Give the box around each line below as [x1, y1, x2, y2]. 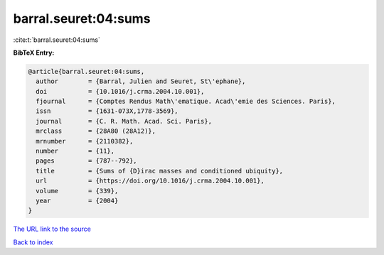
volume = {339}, [36, 187, 119, 195]
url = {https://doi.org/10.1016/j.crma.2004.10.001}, [36, 177, 265, 185]
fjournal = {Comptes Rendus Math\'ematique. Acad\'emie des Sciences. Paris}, [36, 97, 336, 106]
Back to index [13, 238, 53, 246]
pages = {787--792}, [36, 157, 138, 165]
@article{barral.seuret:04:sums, [28, 67, 145, 75]
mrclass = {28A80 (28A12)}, [36, 127, 156, 135]
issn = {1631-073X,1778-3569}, [36, 107, 178, 115]
